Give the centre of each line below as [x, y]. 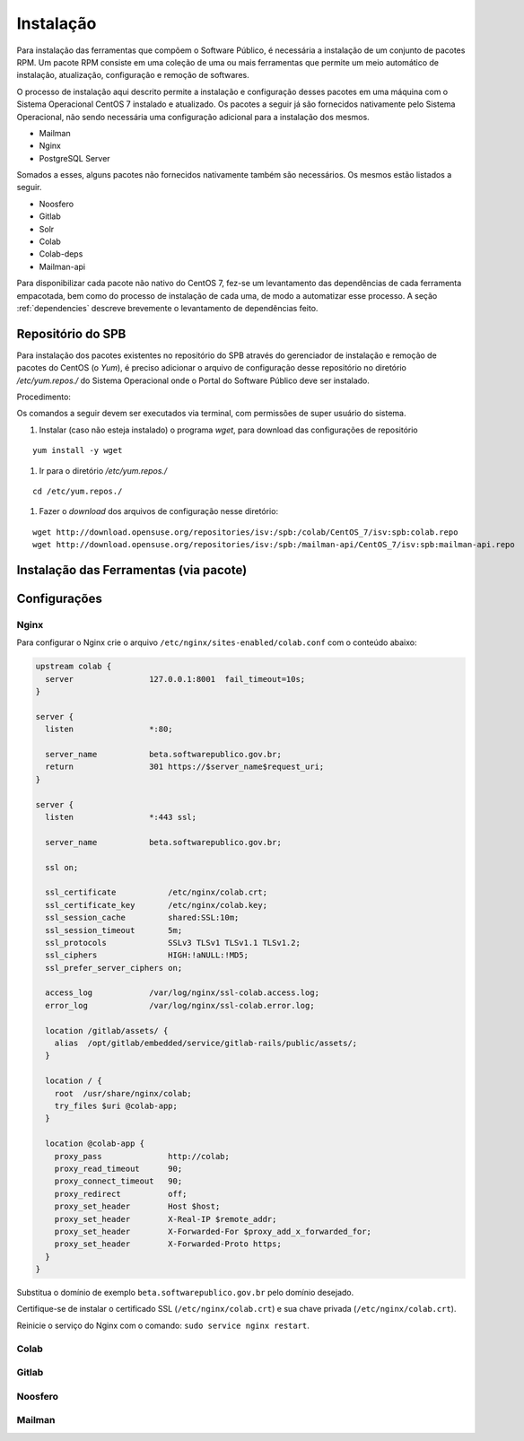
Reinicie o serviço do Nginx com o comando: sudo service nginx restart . [163, 1325]
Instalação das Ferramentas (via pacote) [132, 570]
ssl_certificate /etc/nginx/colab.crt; [157, 892]
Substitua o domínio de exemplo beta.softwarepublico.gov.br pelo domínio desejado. [185, 1293]
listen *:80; [109, 729]
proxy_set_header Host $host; [137, 1206]
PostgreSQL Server [75, 158]
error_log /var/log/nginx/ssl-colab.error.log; [180, 1005]
